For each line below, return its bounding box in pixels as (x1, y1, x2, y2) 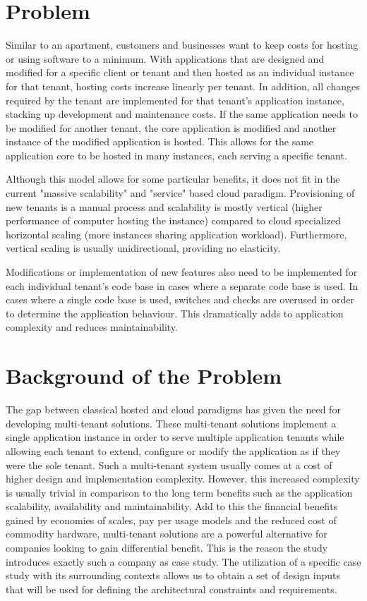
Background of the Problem (6, 361, 282, 390)
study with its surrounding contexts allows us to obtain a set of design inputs (6, 568, 341, 583)
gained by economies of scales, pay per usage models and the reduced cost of (6, 512, 337, 527)
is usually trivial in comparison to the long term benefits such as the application (6, 485, 353, 499)
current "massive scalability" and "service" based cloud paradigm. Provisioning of (6, 186, 355, 200)
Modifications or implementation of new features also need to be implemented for (6, 265, 358, 279)
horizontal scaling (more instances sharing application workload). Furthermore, (6, 226, 347, 241)
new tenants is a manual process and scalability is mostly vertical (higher (6, 199, 323, 214)
